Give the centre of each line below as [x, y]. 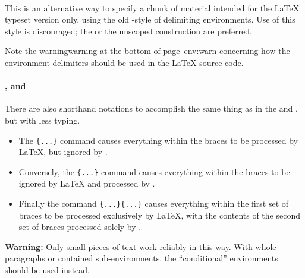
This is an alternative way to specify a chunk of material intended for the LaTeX [152, 7]
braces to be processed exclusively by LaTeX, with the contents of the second [159, 215]
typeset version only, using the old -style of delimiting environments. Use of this [150, 19]
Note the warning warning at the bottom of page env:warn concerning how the [147, 51]
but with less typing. [43, 120]
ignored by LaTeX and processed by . [87, 183]
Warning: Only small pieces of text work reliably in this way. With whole [141, 246]
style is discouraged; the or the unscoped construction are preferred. [128, 31]
